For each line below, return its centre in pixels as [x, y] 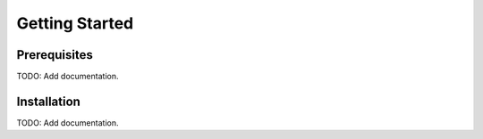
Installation [48, 101]
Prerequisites [55, 55]
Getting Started [75, 23]
